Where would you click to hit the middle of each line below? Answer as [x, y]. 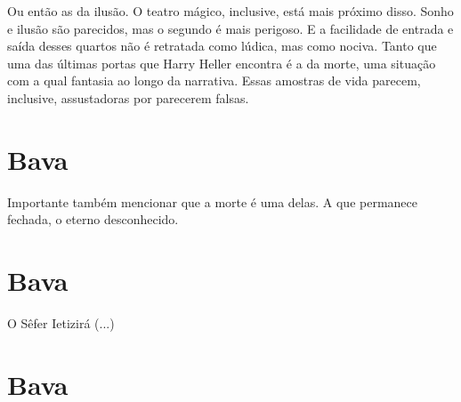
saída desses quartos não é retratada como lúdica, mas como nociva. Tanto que [222, 46]
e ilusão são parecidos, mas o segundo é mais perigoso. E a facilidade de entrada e [230, 28]
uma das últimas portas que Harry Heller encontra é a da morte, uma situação [222, 63]
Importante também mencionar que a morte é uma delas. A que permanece [213, 201]
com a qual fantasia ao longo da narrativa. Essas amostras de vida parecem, [214, 80]
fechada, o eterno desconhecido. [93, 219]
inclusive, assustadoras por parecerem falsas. [128, 97]
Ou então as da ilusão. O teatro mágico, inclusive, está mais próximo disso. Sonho [230, 11]
